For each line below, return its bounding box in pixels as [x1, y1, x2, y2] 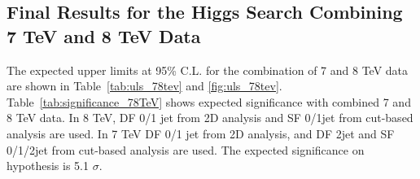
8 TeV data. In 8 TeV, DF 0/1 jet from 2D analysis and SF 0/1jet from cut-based [7, 109, 413, 126]
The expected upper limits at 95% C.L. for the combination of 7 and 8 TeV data [7, 61, 409, 78]
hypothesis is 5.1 [7, 157, 89, 174]
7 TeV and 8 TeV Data [7, 23, 201, 48]
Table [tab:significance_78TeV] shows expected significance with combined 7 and [7, 93, 411, 110]
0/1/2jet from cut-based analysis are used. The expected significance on [7, 141, 365, 158]
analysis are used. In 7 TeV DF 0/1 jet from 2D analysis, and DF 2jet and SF [7, 124, 395, 142]
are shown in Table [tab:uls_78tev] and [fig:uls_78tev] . [7, 77, 282, 94]
